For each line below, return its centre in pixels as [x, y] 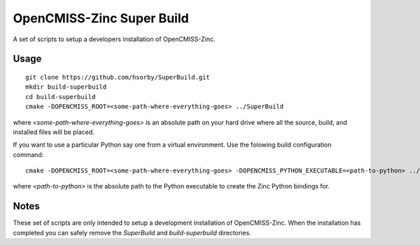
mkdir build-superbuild [66, 87]
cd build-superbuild [61, 97]
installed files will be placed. [54, 132]
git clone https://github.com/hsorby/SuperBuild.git [118, 77]
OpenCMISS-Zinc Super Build [101, 18]
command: [28, 154]
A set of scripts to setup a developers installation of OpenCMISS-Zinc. [114, 39]
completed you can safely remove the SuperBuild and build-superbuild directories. [132, 232]
